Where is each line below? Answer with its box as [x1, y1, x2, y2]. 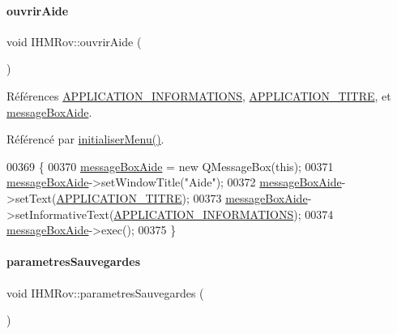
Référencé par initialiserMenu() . [6, 131, 164, 148]
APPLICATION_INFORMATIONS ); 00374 [113, 205, 334, 222]
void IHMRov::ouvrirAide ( [6, 32, 142, 49]
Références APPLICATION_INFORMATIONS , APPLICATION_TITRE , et [6, 87, 391, 104]
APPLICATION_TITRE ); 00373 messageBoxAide [56, 189, 308, 206]
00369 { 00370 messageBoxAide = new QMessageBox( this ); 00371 [6, 157, 334, 174]
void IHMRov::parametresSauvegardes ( [6, 284, 204, 301]
